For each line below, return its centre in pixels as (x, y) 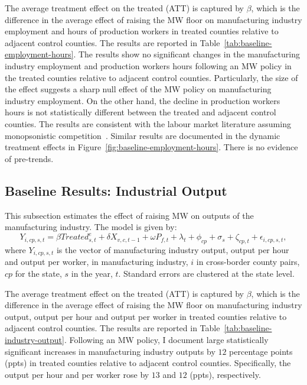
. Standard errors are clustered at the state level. (206, 274)
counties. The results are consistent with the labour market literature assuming (148, 123)
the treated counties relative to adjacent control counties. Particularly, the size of (151, 77)
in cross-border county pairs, (248, 262)
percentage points (261, 351)
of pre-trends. (29, 158)
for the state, (38, 274)
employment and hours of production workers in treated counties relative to (142, 31)
